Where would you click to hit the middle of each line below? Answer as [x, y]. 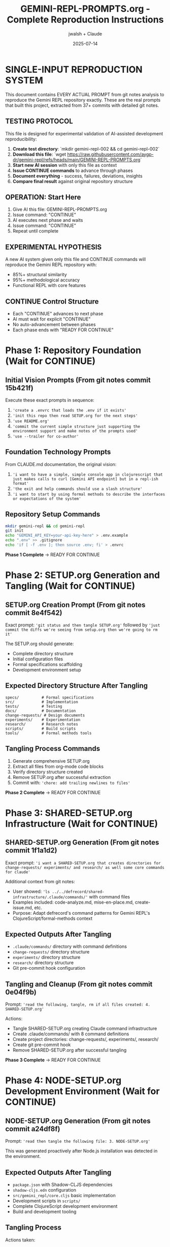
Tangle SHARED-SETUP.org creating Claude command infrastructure [85, 1029]
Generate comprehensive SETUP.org [51, 761]
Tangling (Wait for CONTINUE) [70, 586]
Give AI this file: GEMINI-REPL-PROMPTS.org [60, 210]
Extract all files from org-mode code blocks [58, 766]
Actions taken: [20, 1240]
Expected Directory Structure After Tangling [77, 686]
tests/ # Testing [34, 706]
